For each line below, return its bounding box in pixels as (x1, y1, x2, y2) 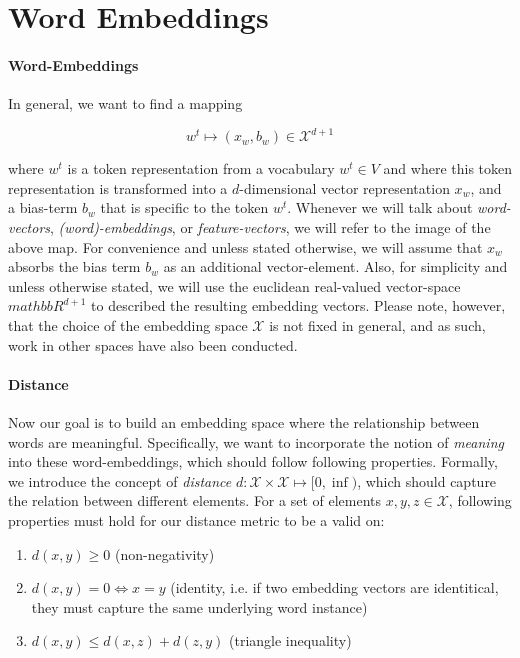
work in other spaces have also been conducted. (8, 334, 298, 355)
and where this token (383, 158, 513, 179)
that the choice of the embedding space (8, 315, 248, 336)
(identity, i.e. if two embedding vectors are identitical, (170, 577, 499, 598)
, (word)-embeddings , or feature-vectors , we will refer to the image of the (50, 217, 491, 238)
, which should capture (357, 470, 497, 491)
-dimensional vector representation (239, 177, 450, 198)
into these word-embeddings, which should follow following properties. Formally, (8, 451, 498, 472)
